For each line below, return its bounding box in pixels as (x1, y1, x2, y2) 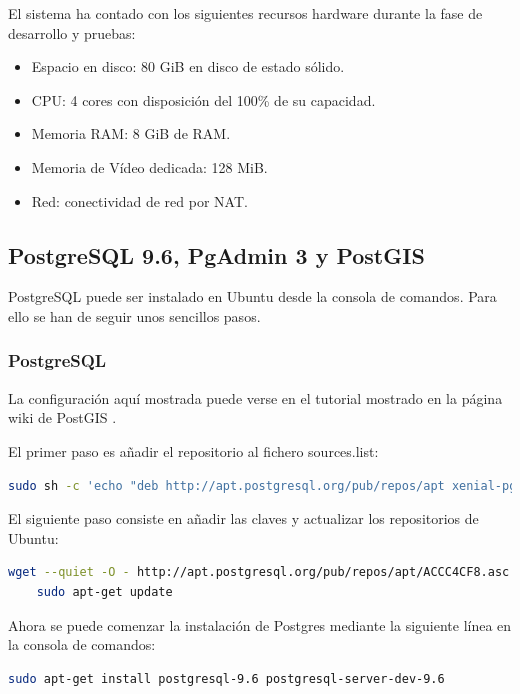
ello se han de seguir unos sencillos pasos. (8, 305, 261, 326)
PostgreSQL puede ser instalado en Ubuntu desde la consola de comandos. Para (8, 286, 497, 307)
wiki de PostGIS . (8, 407, 117, 428)
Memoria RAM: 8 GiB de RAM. (31, 123, 231, 144)
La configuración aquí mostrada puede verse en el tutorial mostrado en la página (8, 387, 503, 408)
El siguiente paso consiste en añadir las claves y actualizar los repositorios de (8, 508, 479, 529)
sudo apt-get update (36, 584, 173, 599)
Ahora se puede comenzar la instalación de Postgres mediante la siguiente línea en (8, 614, 512, 635)
